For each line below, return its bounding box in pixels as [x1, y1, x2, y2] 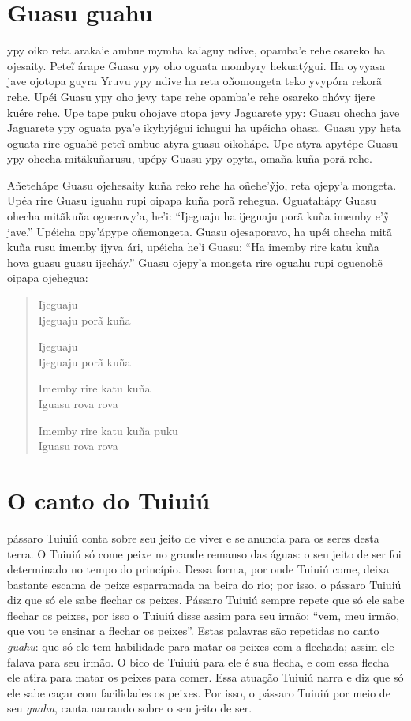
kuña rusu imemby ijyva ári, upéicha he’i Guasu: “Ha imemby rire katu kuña [7, 238, 379, 255]
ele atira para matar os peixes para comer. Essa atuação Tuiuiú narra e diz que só [7, 669, 404, 685]
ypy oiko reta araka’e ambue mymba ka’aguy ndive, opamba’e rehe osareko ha [7, 42, 385, 58]
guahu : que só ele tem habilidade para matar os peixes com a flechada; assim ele [7, 638, 394, 655]
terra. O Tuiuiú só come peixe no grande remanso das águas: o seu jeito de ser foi [7, 545, 402, 561]
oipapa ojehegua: [7, 269, 88, 286]
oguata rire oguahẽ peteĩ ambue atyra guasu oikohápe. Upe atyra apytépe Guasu [7, 134, 398, 151]
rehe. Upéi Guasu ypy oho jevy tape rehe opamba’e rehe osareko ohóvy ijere [7, 88, 376, 104]
